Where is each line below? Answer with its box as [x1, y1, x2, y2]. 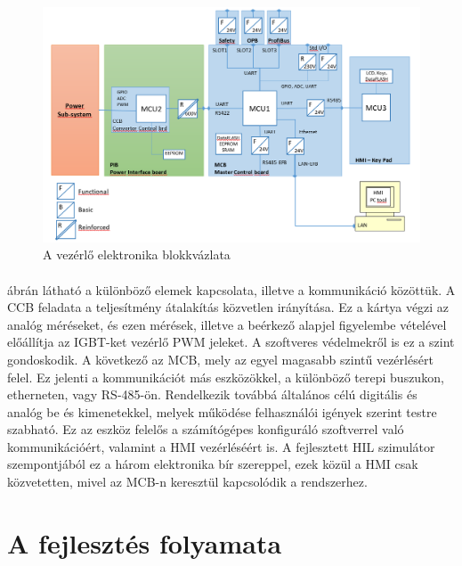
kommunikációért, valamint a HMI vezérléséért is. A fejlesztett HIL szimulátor [7, 437, 435, 455]
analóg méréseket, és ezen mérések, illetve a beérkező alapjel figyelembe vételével [7, 315, 447, 333]
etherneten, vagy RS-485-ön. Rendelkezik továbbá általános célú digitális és [7, 385, 417, 404]
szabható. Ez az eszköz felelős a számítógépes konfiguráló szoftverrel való [7, 420, 404, 439]
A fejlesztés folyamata [7, 524, 282, 561]
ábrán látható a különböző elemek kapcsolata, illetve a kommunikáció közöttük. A [7, 280, 456, 299]
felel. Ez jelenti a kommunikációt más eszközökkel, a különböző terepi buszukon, [7, 367, 444, 386]
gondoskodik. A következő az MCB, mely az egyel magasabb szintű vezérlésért [7, 349, 434, 368]
